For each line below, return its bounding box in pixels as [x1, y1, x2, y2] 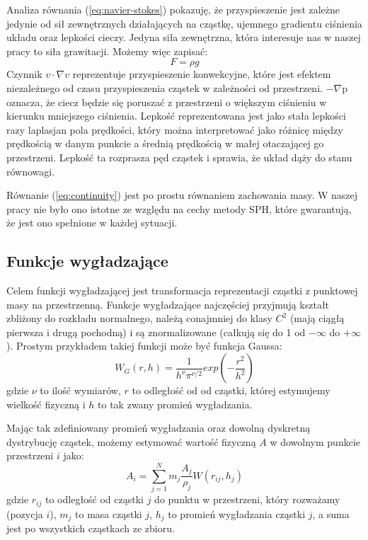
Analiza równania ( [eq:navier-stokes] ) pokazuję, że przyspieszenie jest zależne [6, 2, 340, 16]
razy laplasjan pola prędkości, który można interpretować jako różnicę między [6, 122, 343, 137]
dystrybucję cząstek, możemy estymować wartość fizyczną [6, 434, 256, 449]
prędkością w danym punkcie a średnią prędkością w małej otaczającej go [6, 136, 324, 151]
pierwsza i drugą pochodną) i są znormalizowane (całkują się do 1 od [6, 324, 306, 339]
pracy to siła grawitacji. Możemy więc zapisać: [6, 43, 208, 58]
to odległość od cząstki [45, 492, 144, 507]
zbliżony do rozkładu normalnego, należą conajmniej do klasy [6, 311, 272, 326]
